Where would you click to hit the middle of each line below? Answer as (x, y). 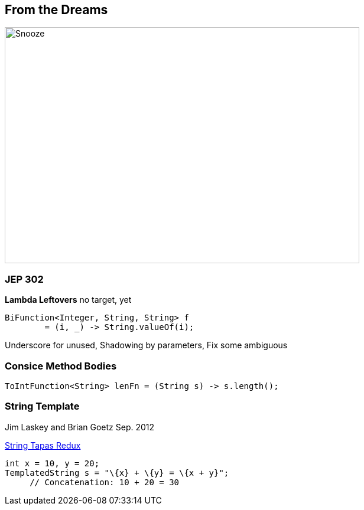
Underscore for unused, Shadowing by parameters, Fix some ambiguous (146, 345)
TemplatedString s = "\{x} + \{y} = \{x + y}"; (117, 473)
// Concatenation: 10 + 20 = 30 (105, 482)
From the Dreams (56, 10)
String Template (42, 406)
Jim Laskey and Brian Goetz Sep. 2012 (80, 427)
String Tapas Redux (43, 445)
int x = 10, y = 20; (52, 463)
